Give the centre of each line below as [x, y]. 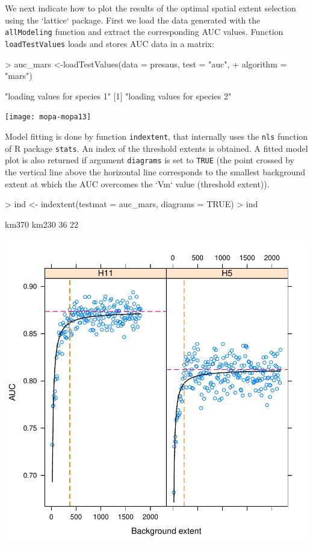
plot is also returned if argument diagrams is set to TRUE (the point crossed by [150, 160]
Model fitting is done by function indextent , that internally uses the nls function [156, 136]
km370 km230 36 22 [42, 224]
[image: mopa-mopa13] [48, 117]
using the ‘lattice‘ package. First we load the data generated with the [133, 20]
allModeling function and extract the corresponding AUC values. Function [144, 32]
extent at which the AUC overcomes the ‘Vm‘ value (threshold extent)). [137, 183]
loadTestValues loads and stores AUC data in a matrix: [110, 43]
